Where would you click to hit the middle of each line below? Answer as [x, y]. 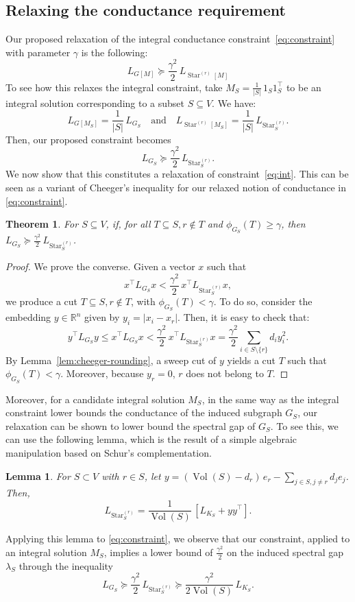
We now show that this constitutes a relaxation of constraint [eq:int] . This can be [177, 174]
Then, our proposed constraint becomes [88, 139]
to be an [304, 87]
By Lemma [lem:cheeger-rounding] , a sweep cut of [111, 360]
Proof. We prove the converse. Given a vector [100, 266]
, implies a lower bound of [158, 552]
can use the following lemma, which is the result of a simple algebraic [151, 439]
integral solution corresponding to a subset [95, 103]
